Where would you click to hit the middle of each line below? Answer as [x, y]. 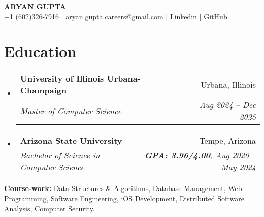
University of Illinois [62, 78]
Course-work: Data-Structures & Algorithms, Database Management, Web [123, 188]
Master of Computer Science [71, 111]
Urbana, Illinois [228, 84]
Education [40, 51]
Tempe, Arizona [227, 141]
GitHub [216, 16]
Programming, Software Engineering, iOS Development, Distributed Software [124, 198]
